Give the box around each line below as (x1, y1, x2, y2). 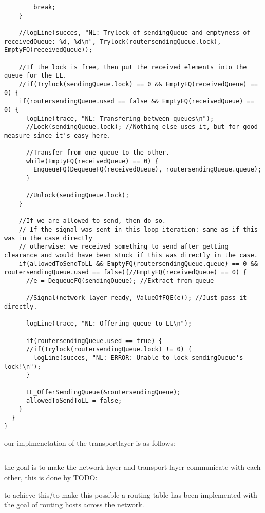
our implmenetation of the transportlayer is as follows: (4, 437, 175, 448)
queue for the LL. (4, 72, 67, 80)
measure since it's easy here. (4, 131, 111, 139)
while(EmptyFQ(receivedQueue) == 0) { (26, 157, 159, 165)
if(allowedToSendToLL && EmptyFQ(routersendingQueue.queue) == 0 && (18, 260, 258, 268)
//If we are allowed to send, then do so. (18, 217, 166, 225)
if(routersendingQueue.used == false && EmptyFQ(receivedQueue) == (18, 98, 254, 105)
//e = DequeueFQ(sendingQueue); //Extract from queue (26, 277, 214, 284)
